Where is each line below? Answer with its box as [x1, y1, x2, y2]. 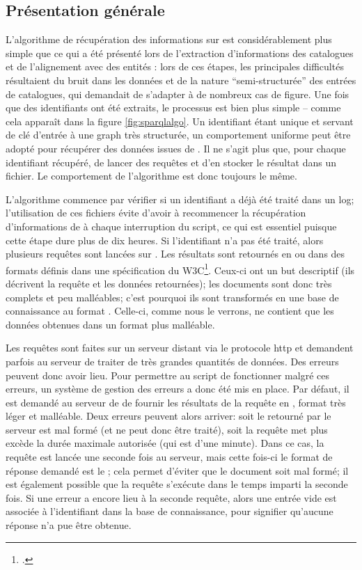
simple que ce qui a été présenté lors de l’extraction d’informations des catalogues [6, 45, 354, 60]
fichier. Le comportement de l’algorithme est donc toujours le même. [6, 168, 297, 183]
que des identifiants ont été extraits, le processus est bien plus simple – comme [6, 100, 341, 115]
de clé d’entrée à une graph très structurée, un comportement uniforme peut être [6, 127, 351, 142]
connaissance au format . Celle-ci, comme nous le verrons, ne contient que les [6, 303, 334, 318]
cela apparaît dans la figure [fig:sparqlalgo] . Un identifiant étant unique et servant [6, 113, 354, 128]
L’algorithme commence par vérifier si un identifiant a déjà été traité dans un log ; [6, 191, 354, 206]
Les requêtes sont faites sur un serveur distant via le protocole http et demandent [6, 340, 354, 355]
